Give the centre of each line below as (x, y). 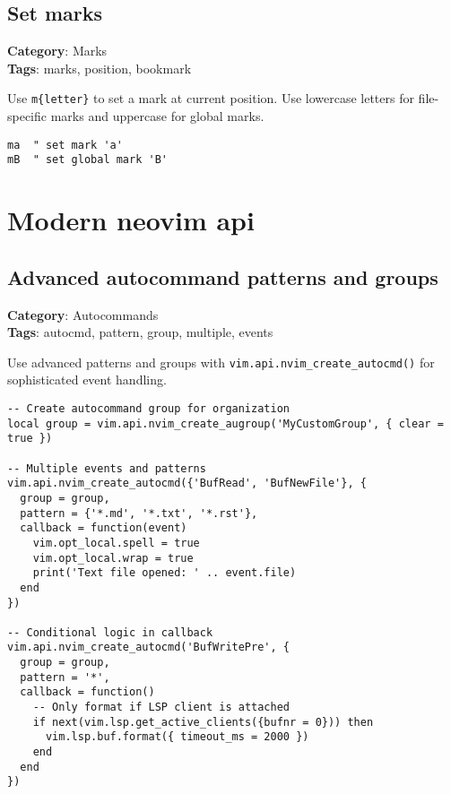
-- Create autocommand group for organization (148, 408)
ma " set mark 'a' (65, 145)
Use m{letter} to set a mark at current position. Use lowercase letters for (211, 98)
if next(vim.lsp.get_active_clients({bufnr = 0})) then (203, 722)
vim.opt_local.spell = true (116, 543)
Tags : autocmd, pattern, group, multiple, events (140, 332)
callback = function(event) (104, 528)
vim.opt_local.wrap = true (113, 558)
